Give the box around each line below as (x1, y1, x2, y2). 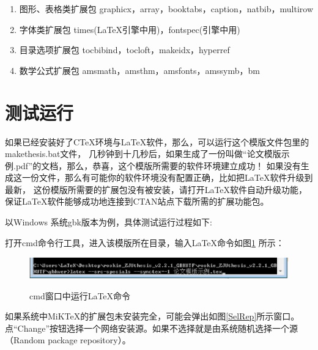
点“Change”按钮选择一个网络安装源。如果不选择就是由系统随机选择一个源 (5, 321, 298, 334)
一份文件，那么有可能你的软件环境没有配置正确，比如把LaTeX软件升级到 (21, 171, 313, 184)
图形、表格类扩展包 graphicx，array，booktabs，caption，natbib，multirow (19, 2, 313, 15)
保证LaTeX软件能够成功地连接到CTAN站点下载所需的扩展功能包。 (5, 195, 269, 208)
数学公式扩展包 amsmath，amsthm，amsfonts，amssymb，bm (19, 64, 260, 76)
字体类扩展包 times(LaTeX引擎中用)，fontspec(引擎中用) (19, 23, 240, 35)
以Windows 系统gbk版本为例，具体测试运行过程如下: (5, 216, 212, 228)
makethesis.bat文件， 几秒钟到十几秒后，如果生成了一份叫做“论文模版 (5, 147, 281, 160)
